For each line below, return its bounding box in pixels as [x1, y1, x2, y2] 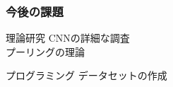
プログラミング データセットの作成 [6, 68, 167, 83]
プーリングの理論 [6, 44, 85, 59]
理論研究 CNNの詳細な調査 [6, 30, 130, 45]
